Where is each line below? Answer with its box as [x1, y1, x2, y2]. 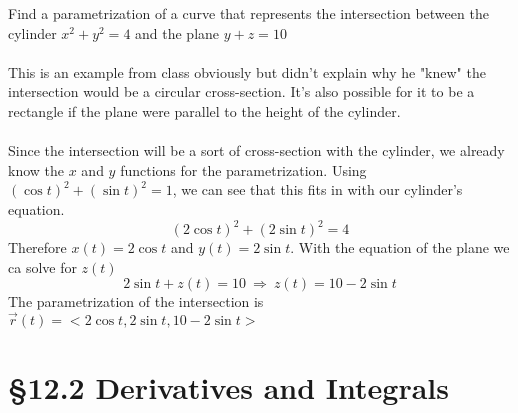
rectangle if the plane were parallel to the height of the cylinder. [8, 100, 401, 121]
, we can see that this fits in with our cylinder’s [172, 179, 463, 200]
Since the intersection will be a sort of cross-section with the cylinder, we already [8, 140, 505, 161]
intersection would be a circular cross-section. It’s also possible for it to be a [8, 81, 475, 102]
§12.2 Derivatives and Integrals [8, 367, 449, 408]
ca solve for [8, 256, 77, 277]
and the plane [135, 22, 220, 43]
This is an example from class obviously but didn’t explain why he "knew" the [8, 61, 486, 82]
